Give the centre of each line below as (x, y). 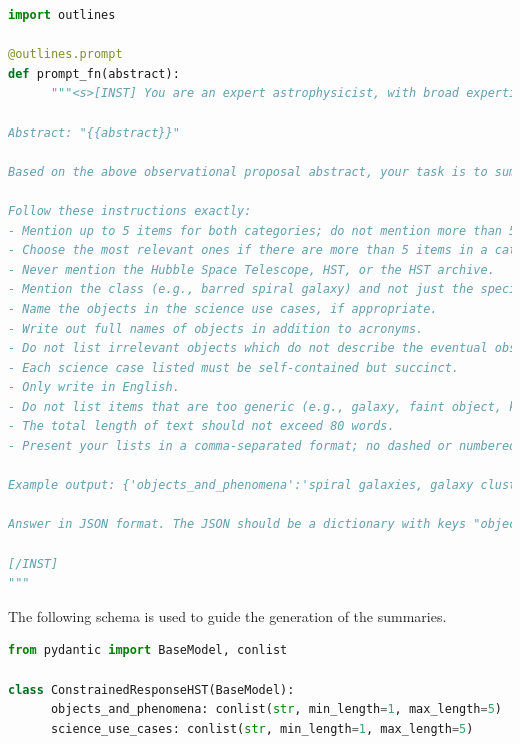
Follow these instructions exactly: (130, 210)
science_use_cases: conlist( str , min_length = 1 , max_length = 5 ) (262, 728)
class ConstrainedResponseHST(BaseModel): (151, 689)
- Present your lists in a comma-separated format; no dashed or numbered (262, 446)
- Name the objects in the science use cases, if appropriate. (223, 308)
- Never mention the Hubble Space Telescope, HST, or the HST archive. (251, 269)
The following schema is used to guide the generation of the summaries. (227, 615)
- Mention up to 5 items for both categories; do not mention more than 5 (262, 230)
